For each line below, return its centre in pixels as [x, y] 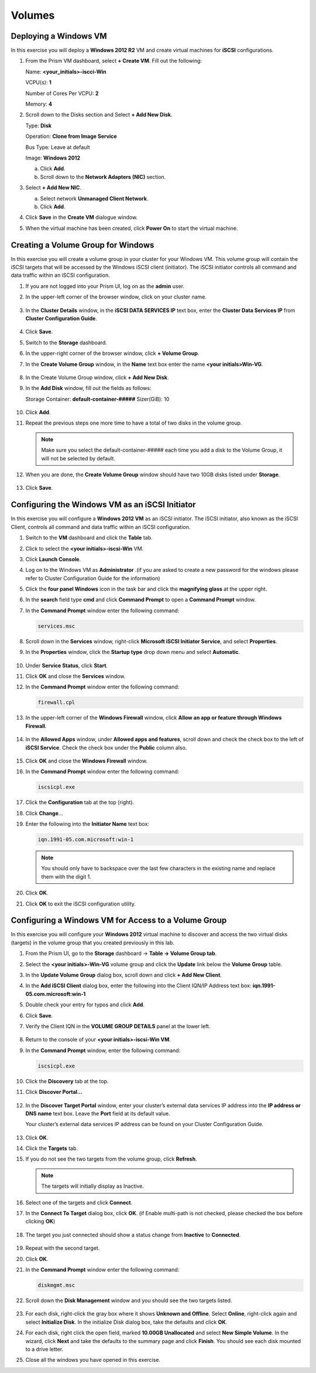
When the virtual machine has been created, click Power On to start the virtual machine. [132, 228]
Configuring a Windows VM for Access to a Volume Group [119, 921]
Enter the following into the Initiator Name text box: [87, 824]
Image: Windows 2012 [53, 158]
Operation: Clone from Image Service [71, 136]
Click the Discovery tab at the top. [67, 1081]
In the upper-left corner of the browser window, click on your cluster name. [116, 297]
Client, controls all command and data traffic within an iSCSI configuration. [101, 527]
